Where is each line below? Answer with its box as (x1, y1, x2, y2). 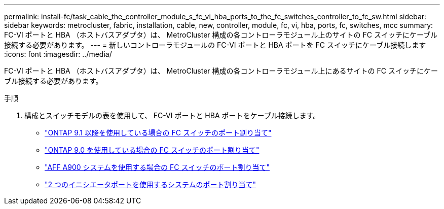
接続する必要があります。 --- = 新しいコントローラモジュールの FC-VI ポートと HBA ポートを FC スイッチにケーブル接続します (4, 41, 426, 49)
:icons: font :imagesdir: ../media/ (4, 50, 112, 58)
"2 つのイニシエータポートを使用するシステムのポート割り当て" (45, 180, 256, 189)
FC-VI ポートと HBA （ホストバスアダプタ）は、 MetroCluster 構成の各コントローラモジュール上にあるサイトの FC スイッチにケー (4, 66, 438, 75)
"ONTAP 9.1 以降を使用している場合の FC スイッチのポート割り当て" (45, 128, 272, 137)
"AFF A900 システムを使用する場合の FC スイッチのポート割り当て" (45, 163, 270, 171)
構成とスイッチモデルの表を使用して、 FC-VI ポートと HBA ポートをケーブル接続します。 (24, 111, 320, 120)
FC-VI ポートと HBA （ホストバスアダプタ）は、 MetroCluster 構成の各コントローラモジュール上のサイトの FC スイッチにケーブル (4, 30, 438, 39)
